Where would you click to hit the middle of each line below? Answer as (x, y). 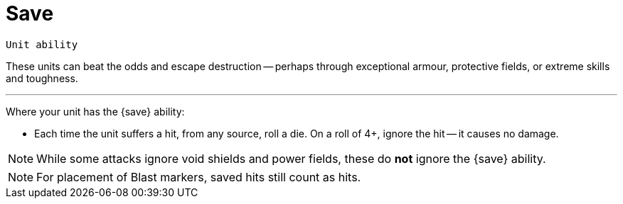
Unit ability (42, 44)
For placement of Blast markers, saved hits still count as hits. (199, 177)
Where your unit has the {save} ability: (95, 111)
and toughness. (42, 78)
